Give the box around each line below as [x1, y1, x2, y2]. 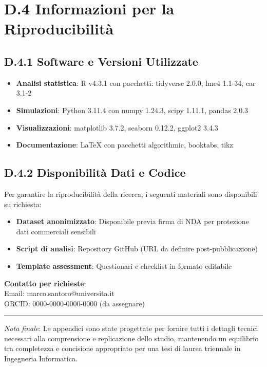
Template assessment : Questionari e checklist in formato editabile [16, 260, 232, 271]
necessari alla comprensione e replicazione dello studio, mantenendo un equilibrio [4, 333, 259, 343]
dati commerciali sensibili [16, 226, 96, 236]
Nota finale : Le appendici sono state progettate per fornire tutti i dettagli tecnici [4, 323, 258, 334]
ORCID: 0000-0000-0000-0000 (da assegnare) [4, 298, 145, 308]
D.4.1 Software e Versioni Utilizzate [4, 53, 198, 69]
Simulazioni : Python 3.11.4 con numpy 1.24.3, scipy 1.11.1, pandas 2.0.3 [16, 104, 249, 115]
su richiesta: [4, 198, 42, 209]
